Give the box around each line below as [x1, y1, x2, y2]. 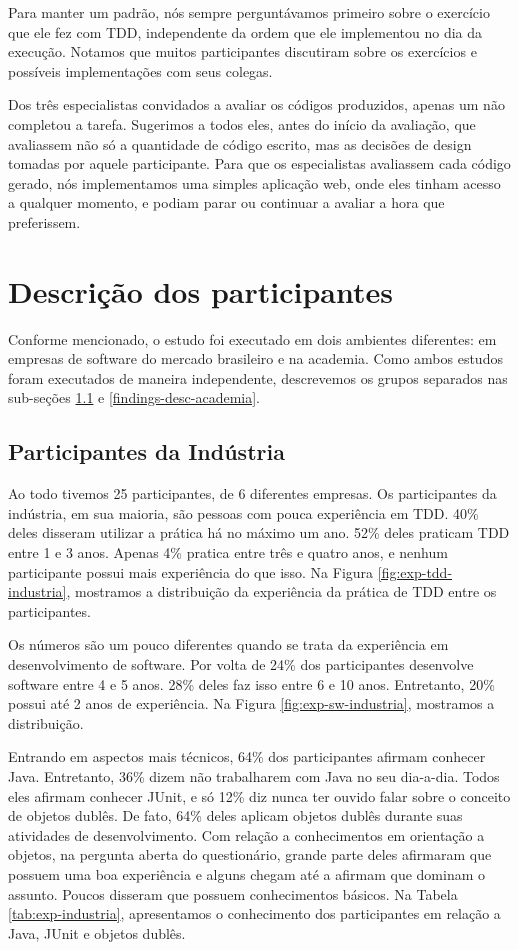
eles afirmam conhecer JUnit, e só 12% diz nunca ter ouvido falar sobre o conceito [8, 785, 511, 806]
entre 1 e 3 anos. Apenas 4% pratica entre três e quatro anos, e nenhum [8, 542, 448, 563]
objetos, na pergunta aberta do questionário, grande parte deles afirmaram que [8, 844, 492, 865]
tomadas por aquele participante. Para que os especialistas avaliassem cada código [8, 153, 511, 174]
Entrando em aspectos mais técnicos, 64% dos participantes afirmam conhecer [8, 746, 486, 767]
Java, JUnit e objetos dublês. [8, 922, 186, 943]
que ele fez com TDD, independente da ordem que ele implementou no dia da [8, 21, 483, 42]
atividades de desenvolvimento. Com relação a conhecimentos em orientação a [8, 824, 485, 845]
